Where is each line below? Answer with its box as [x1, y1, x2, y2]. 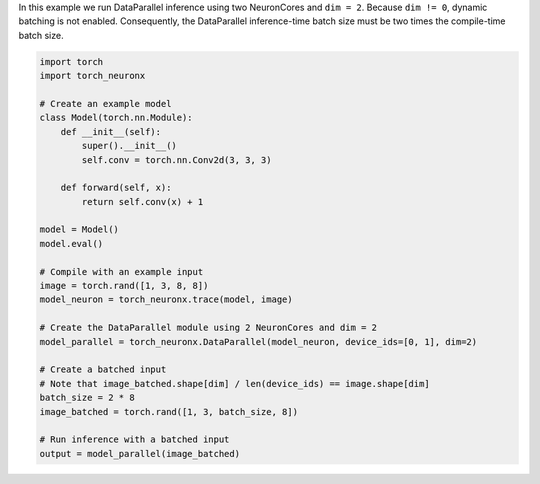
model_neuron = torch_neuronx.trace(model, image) [39, 294, 294, 305]
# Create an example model [39, 98, 172, 109]
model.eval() [39, 238, 104, 249]
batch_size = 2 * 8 [39, 392, 135, 404]
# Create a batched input [39, 364, 167, 375]
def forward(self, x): [60, 182, 172, 194]
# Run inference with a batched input [39, 434, 230, 445]
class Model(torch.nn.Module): [39, 112, 194, 124]
